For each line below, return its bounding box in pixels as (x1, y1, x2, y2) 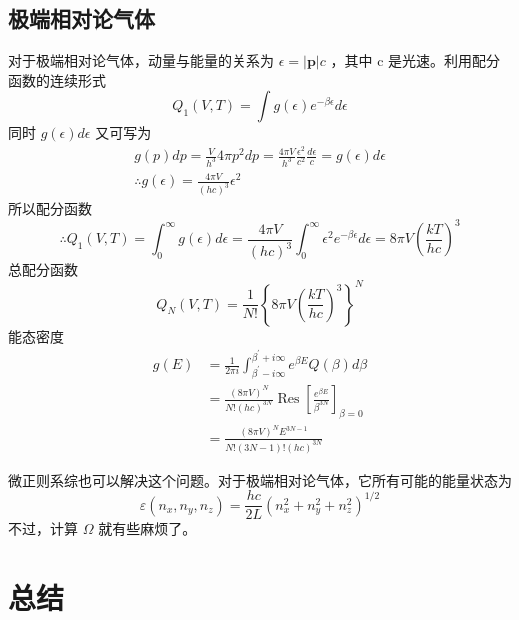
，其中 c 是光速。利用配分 (330, 50, 501, 71)
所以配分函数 (8, 198, 92, 219)
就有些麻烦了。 (98, 518, 197, 539)
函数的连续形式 (8, 69, 106, 90)
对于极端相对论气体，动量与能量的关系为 (8, 50, 274, 71)
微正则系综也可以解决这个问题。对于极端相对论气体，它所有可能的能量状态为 (8, 469, 512, 490)
